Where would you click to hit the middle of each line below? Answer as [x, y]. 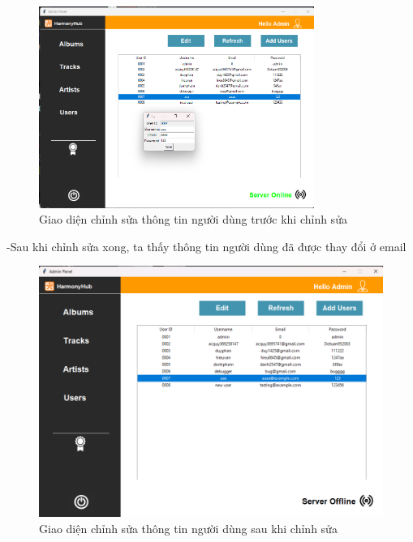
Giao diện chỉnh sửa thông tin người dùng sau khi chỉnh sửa [188, 529]
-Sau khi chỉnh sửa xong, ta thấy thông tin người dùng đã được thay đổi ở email [206, 246]
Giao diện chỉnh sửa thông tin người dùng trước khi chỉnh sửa [193, 219]
